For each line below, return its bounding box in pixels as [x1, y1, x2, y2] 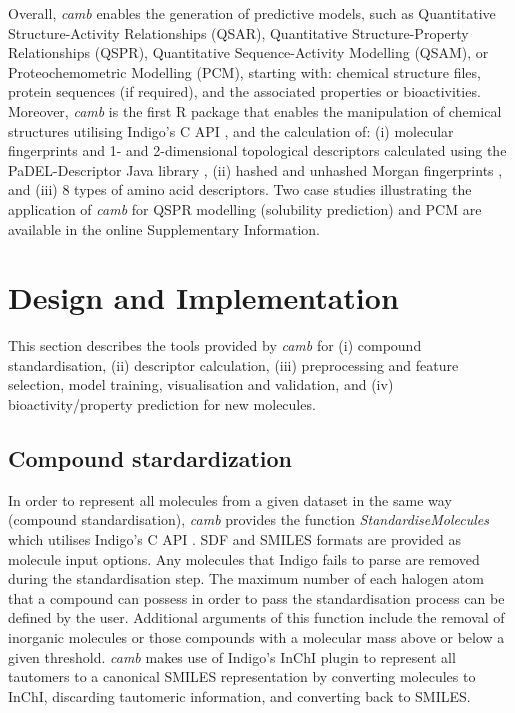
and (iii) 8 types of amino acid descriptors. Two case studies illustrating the [8, 179, 472, 200]
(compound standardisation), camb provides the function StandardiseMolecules [8, 509, 489, 530]
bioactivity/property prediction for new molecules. [8, 394, 316, 415]
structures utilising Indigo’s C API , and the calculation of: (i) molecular [8, 120, 454, 141]
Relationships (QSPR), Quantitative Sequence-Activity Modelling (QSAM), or [8, 42, 489, 63]
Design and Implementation [8, 277, 399, 318]
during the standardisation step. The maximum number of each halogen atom [8, 568, 484, 589]
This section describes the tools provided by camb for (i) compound [8, 335, 422, 356]
